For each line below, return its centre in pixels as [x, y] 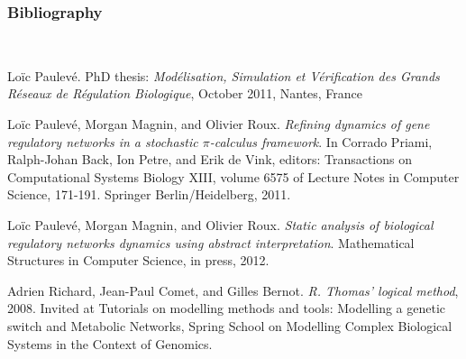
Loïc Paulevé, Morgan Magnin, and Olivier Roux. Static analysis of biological [220, 224]
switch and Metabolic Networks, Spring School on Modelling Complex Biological [230, 325]
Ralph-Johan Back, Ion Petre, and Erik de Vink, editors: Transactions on [210, 159]
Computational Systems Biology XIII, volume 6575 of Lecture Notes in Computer [233, 176]
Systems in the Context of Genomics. [110, 343]
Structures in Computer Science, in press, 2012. [138, 260]
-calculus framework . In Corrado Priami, [321, 141]
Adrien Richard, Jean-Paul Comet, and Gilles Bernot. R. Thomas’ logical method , [233, 290]
